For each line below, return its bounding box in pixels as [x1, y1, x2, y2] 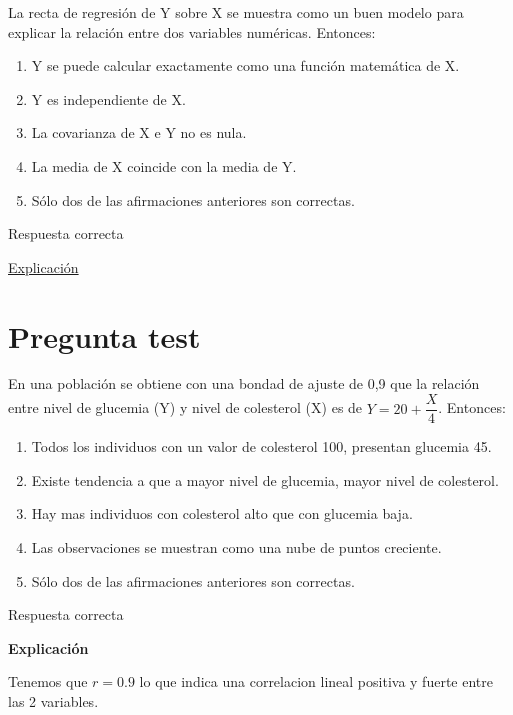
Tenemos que [8, 671, 88, 692]
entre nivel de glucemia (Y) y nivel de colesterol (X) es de [8, 397, 363, 418]
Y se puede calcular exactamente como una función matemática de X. [31, 55, 460, 76]
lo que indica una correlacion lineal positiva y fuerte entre [139, 671, 493, 692]
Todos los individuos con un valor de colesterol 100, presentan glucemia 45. [31, 436, 492, 457]
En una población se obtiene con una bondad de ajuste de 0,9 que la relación [8, 373, 480, 394]
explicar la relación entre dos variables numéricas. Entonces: [8, 21, 376, 42]
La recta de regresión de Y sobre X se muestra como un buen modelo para [8, 2, 464, 22]
